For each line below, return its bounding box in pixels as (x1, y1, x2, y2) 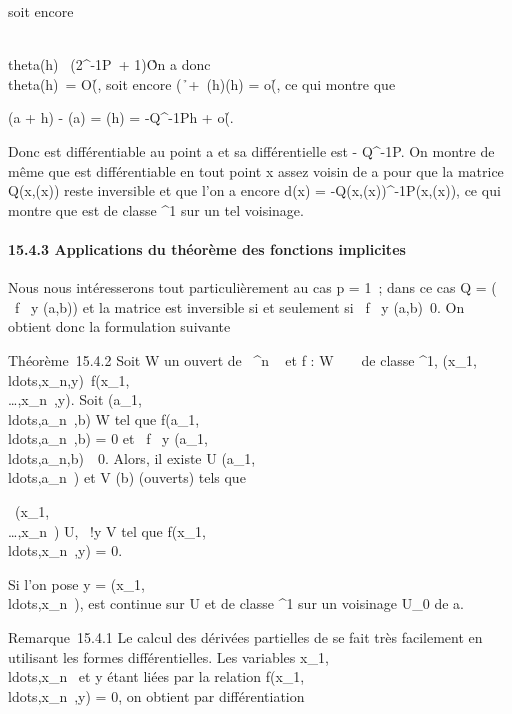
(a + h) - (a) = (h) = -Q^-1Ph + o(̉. (8, 107, 234, 128)
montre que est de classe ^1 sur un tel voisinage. (8, 199, 304, 220)
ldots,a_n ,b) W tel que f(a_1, (8, 408, 200, 429)
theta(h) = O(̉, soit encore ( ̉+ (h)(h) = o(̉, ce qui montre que (8, 73, 396, 94)
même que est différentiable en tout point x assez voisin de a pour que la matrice (8, 160, 504, 181)
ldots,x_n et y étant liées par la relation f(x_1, (8, 666, 305, 687)
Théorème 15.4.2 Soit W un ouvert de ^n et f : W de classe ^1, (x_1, (8, 349, 477, 370)
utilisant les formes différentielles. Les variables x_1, (8, 646, 329, 667)
